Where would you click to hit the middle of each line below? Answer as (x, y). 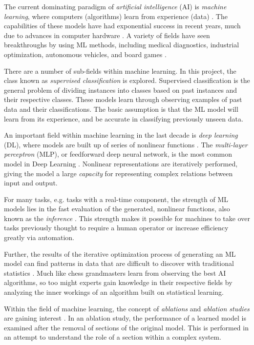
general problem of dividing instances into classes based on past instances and (121, 90)
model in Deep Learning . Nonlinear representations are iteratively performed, (121, 163)
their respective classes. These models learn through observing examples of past (123, 99)
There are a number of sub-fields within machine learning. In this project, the (120, 71)
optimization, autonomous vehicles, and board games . (85, 54)
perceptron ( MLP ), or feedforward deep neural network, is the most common (118, 154)
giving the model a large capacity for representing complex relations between (118, 173)
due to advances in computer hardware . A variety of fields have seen (107, 35)
